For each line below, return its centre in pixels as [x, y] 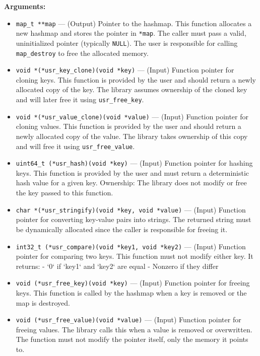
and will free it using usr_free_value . [75, 146]
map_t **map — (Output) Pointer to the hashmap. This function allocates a [134, 23]
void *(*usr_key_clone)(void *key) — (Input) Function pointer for [125, 70]
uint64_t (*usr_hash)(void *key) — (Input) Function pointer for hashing [134, 163]
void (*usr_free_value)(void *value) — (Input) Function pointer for [128, 319]
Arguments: [25, 6]
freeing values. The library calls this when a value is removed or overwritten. [134, 329]
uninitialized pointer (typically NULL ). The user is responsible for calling [127, 43]
